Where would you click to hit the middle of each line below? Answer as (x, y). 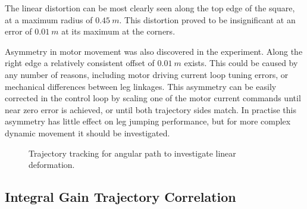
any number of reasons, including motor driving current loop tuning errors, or (147, 74)
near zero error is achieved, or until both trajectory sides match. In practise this (151, 109)
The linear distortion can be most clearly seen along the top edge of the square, (150, 8)
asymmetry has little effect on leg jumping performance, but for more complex (148, 121)
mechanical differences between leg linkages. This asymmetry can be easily (141, 86)
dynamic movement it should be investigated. (87, 132)
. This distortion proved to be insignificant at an (207, 19)
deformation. (52, 165)
